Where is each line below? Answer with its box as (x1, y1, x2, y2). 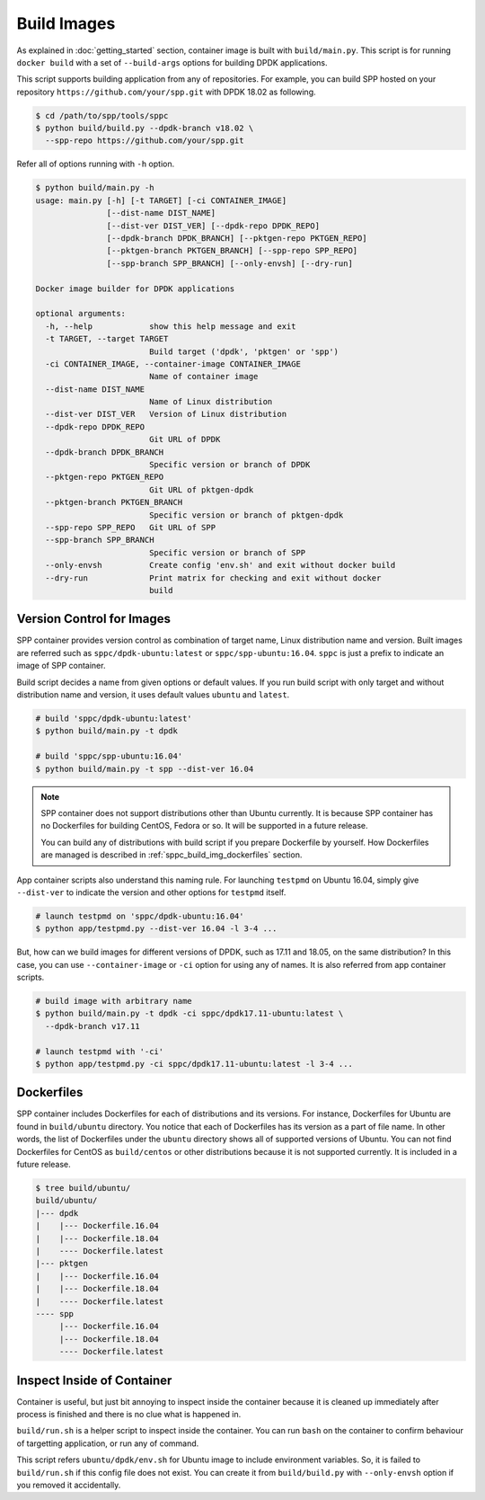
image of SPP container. (16, 661, 106, 671)
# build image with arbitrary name (35, 996, 192, 1007)
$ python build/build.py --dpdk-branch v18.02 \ (35, 123, 254, 134)
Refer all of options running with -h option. (16, 158, 175, 170)
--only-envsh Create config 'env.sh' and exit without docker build (45, 560, 396, 571)
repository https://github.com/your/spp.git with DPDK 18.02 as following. (16, 86, 316, 97)
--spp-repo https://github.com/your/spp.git (45, 136, 244, 146)
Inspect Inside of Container (16, 1372, 172, 1388)
